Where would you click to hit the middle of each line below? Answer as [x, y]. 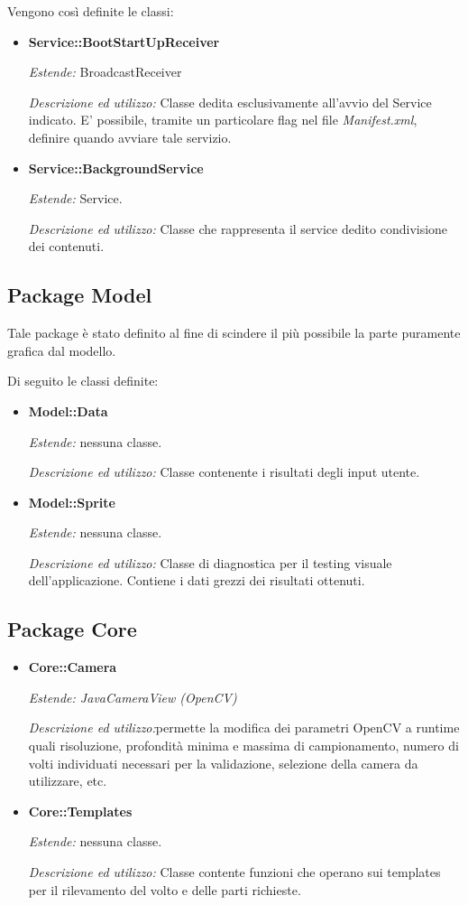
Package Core [72, 629]
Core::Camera [73, 667]
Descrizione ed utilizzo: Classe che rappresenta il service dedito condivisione [238, 228]
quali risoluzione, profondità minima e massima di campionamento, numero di [243, 746]
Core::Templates [80, 811]
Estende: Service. [75, 198]
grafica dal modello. [62, 350]
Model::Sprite [72, 502]
